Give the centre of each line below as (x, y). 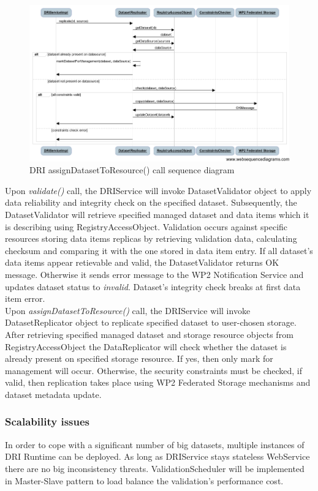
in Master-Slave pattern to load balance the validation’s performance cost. (144, 480)
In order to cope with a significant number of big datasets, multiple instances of (155, 444)
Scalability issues (47, 422)
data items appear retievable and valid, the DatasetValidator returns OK (142, 262)
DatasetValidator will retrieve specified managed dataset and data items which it (157, 215)
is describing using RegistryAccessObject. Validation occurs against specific (146, 226)
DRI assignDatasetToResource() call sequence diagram (132, 170)
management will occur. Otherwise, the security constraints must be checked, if (154, 370)
